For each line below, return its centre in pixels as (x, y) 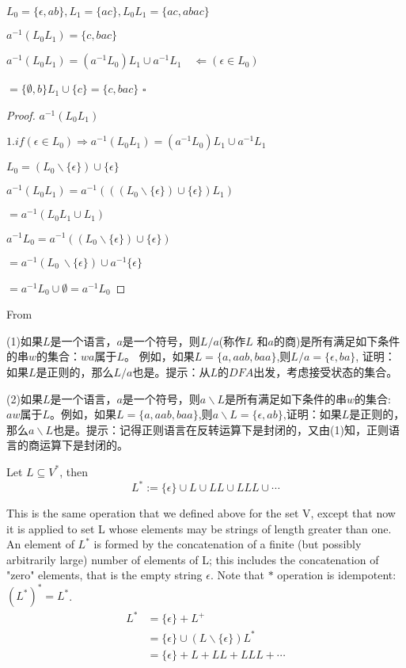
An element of (40, 544)
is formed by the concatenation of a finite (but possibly (228, 544)
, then (74, 471)
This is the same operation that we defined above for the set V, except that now (201, 513)
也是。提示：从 (171, 371)
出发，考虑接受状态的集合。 (326, 371)
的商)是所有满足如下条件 (337, 340)
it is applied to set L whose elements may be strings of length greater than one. (199, 528)
